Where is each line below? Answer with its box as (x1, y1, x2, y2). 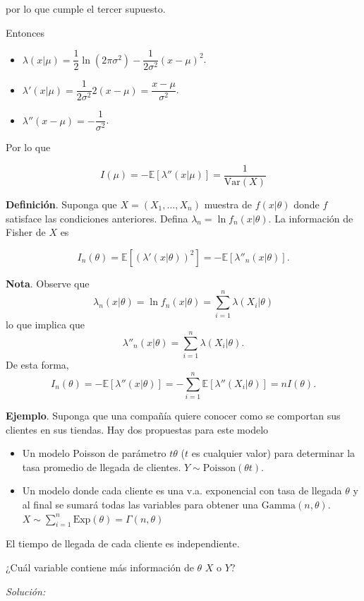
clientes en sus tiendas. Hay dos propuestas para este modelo (6, 422, 269, 436)
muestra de (204, 197, 253, 212)
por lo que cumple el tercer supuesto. (6, 1, 166, 16)
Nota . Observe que (6, 275, 90, 290)
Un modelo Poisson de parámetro (22, 446, 166, 460)
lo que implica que (6, 316, 85, 331)
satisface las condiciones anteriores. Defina (6, 210, 188, 225)
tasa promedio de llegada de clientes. (22, 459, 181, 474)
